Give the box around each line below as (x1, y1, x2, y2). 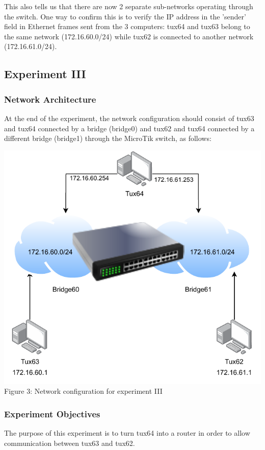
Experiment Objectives (4, 407, 100, 420)
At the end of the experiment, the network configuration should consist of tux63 (4, 112, 254, 123)
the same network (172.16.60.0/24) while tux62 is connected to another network (4, 31, 254, 41)
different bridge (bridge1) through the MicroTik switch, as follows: (4, 133, 211, 144)
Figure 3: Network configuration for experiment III (4, 386, 163, 396)
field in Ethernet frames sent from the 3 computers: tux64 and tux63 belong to (4, 21, 250, 32)
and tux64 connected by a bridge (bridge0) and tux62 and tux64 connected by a (4, 123, 255, 133)
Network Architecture (4, 92, 96, 105)
